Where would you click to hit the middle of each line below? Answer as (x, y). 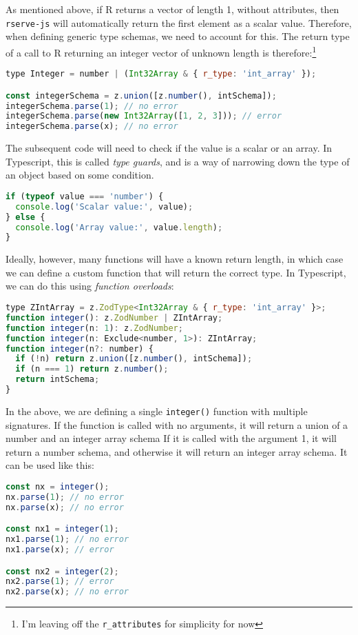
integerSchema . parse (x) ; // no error (92, 127)
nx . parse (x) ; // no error (65, 507)
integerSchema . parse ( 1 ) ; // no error (92, 106)
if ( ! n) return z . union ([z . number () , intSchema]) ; (134, 359)
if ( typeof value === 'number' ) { (85, 196)
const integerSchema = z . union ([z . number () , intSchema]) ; (141, 95)
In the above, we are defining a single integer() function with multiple (157, 411)
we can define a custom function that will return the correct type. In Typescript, (176, 272)
